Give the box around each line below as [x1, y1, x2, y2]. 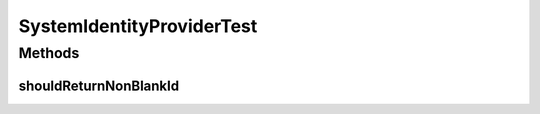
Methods [18, 44, 80, 62]
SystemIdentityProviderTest [18, 15, 258, 37]
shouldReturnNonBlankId [18, 77, 180, 94]
